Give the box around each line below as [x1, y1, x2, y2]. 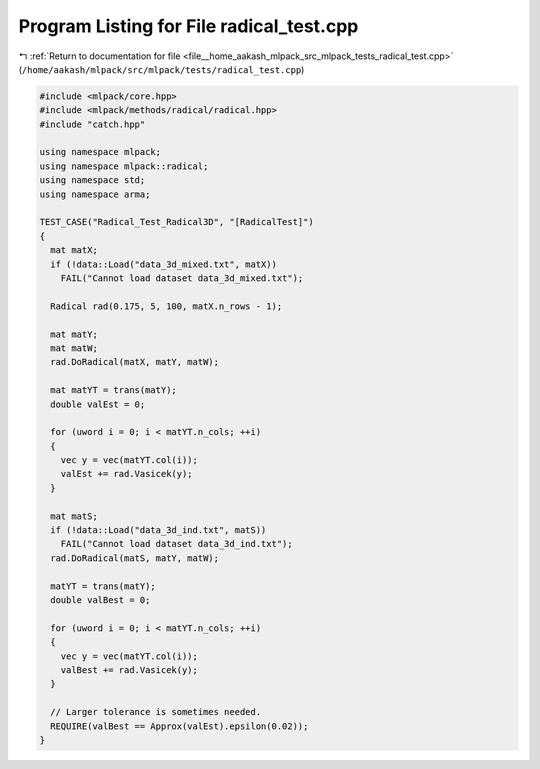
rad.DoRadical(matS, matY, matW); [50, 552, 220, 564]
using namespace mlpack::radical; [39, 160, 209, 172]
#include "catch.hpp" [39, 118, 146, 130]
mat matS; [50, 510, 99, 522]
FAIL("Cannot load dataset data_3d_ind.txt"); [60, 538, 294, 550]
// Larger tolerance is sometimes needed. [50, 706, 262, 718]
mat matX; [50, 245, 99, 256]
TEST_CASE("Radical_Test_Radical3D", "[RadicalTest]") [39, 216, 314, 228]
